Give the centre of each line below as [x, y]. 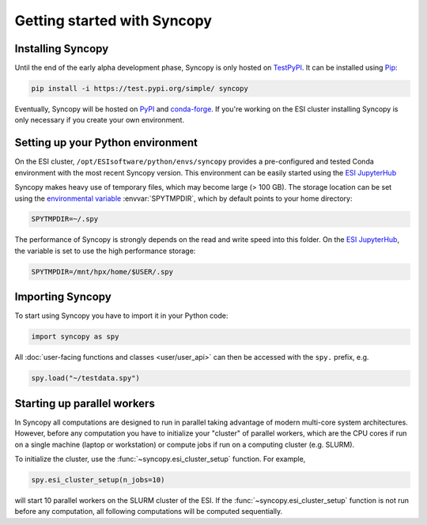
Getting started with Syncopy [113, 21]
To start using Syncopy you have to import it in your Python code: [121, 315]
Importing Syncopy [63, 297]
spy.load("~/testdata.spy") [85, 378]
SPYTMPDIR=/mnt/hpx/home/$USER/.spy [102, 272]
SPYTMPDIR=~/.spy [65, 219]
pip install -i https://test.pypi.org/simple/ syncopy [140, 89]
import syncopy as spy [75, 337]
